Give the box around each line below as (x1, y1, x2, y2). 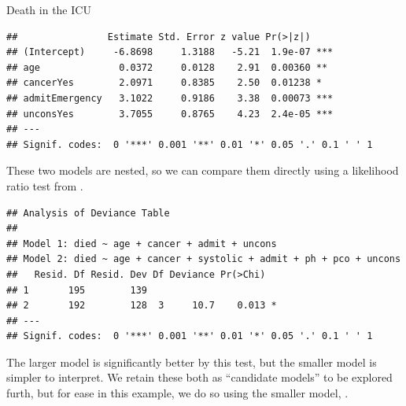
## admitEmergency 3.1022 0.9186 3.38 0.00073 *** (6, 92, 334, 104)
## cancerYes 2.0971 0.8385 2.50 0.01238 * (6, 77, 322, 89)
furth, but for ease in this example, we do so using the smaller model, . (6, 385, 349, 401)
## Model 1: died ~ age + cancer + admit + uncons (6, 238, 277, 249)
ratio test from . (6, 177, 83, 194)
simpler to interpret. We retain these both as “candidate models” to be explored (6, 369, 393, 386)
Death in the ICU (6, 2, 91, 17)
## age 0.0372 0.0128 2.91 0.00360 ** (6, 61, 328, 73)
